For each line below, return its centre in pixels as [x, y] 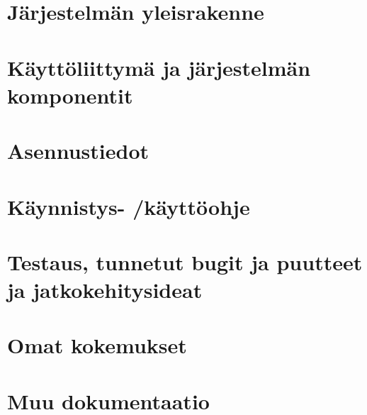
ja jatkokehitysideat [105, 290]
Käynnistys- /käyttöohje [129, 206]
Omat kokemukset [97, 345]
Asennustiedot [78, 151]
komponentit [70, 95]
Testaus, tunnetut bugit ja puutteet [185, 261]
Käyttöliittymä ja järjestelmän [159, 67]
